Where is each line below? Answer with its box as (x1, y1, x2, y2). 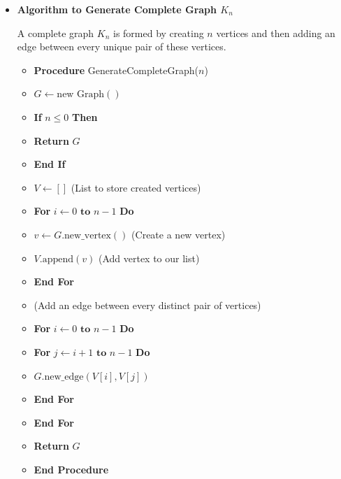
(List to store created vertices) (71, 180, 201, 194)
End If (34, 157, 66, 171)
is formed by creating (113, 25, 204, 40)
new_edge (44, 371, 84, 382)
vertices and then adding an (216, 25, 335, 40)
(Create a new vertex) (131, 227, 226, 241)
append (42, 254, 74, 264)
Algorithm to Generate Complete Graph (17, 2, 217, 16)
